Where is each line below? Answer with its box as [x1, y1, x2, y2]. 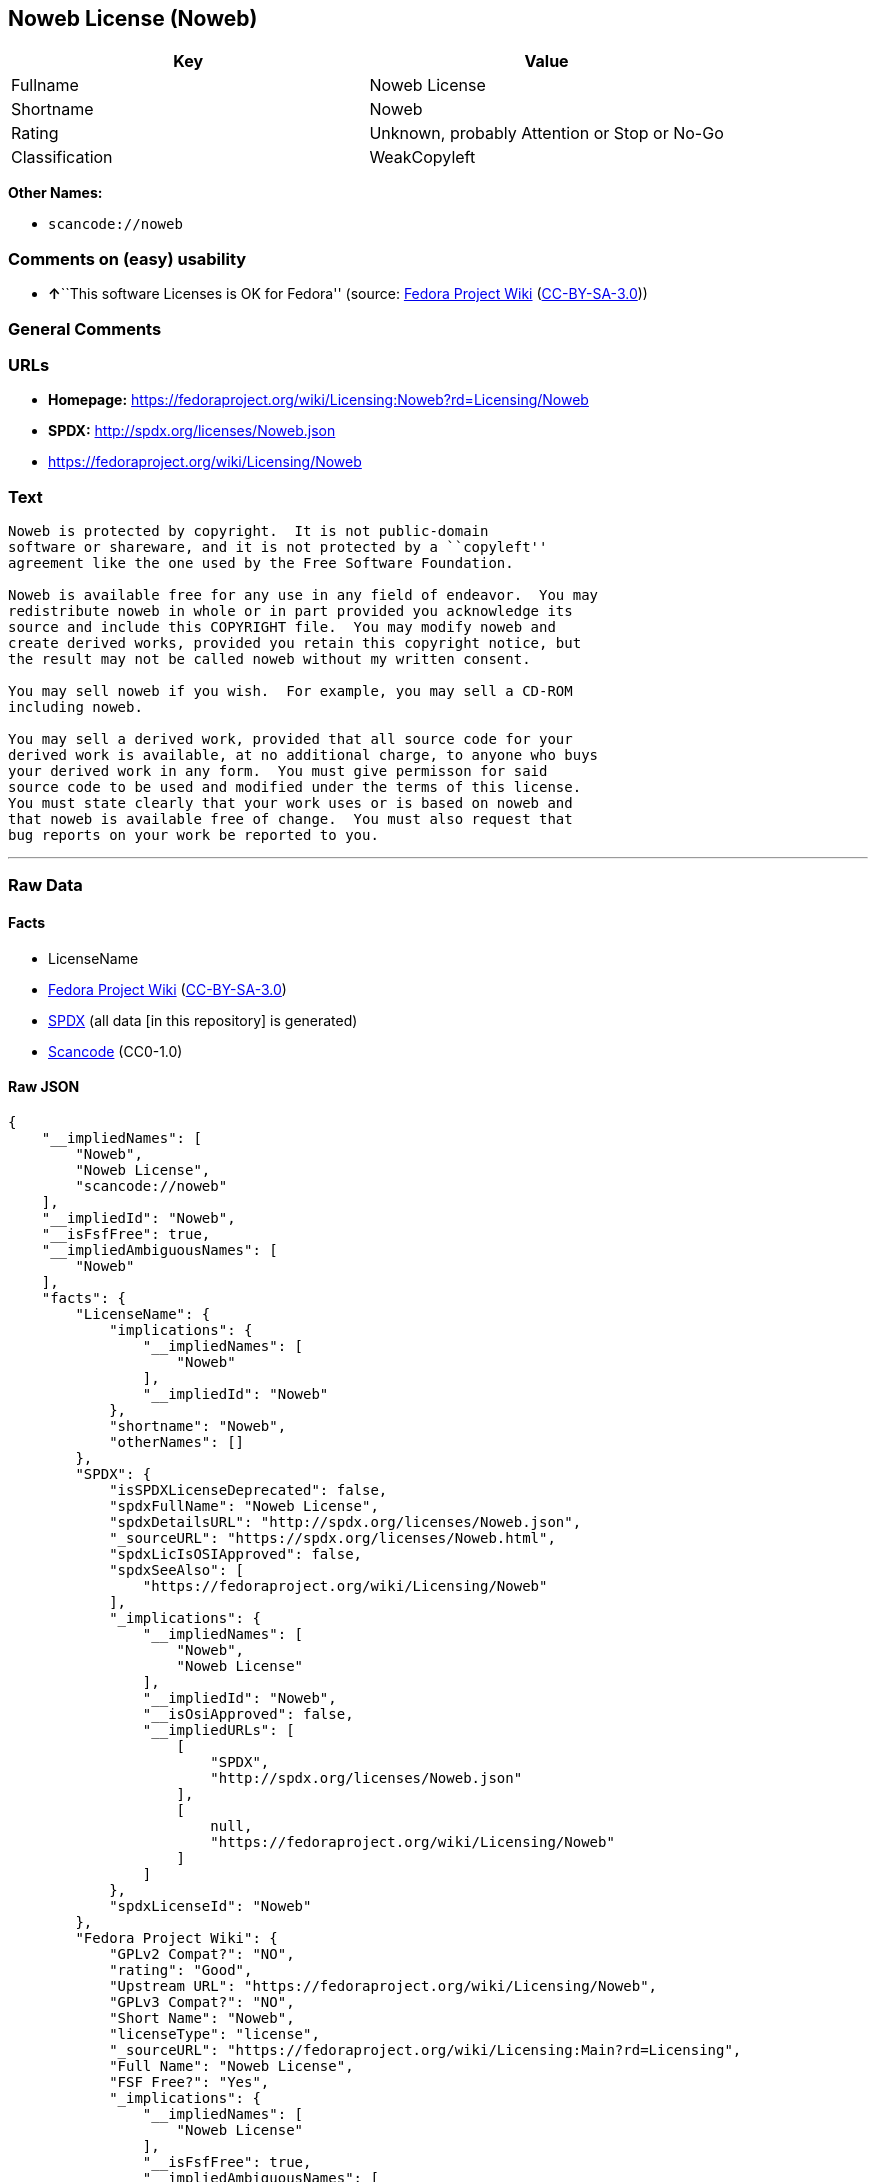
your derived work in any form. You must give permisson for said [8, 763, 548, 780]
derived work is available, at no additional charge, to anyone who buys [8, 747, 599, 764]
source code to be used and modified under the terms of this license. [8, 779, 582, 796]
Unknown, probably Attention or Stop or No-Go [369, 123, 724, 144]
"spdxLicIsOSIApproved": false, [109, 1545, 363, 1562]
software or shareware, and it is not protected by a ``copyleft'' [8, 539, 548, 556]
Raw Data [8, 875, 83, 896]
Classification [11, 147, 113, 168]
